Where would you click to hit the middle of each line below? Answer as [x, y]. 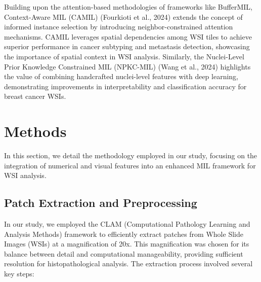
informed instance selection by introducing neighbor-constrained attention [119, 27]
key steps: [19, 274]
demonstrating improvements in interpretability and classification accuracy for [125, 86]
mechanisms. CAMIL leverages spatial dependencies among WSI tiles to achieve [128, 36]
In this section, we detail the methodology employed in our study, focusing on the [131, 155]
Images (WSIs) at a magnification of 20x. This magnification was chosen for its [127, 244]
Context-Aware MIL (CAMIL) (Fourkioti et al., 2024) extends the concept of [123, 16]
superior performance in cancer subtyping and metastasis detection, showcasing [127, 46]
